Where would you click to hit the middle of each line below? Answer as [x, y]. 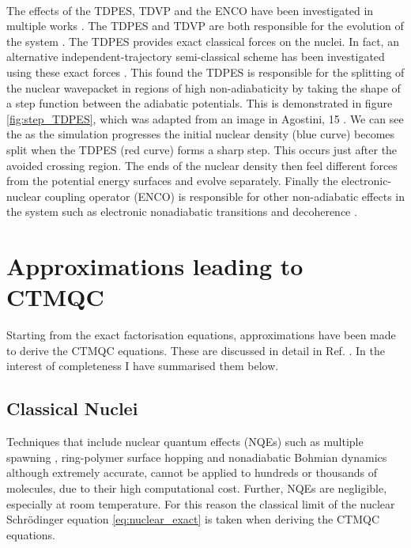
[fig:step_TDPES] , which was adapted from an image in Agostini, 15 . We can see [205, 118]
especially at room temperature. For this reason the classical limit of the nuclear [201, 503]
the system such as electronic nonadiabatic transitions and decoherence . [182, 212]
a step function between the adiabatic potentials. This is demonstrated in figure [200, 103]
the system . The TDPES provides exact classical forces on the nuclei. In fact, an [203, 41]
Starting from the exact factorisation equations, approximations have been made [201, 335]
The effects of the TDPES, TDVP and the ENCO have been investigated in [190, 10]
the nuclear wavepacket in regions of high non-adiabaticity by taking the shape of [204, 87]
